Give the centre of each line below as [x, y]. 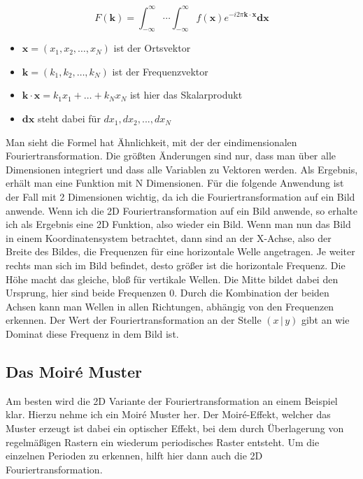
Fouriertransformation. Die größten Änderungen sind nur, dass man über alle [171, 156]
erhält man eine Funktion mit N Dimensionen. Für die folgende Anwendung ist [175, 183]
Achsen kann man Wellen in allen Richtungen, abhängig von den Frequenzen [170, 306]
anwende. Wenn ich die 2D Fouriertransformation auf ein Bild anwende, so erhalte [182, 210]
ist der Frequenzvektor [160, 71]
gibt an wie [325, 320]
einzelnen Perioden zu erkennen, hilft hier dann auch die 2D [134, 456]
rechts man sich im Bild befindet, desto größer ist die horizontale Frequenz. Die [176, 265]
